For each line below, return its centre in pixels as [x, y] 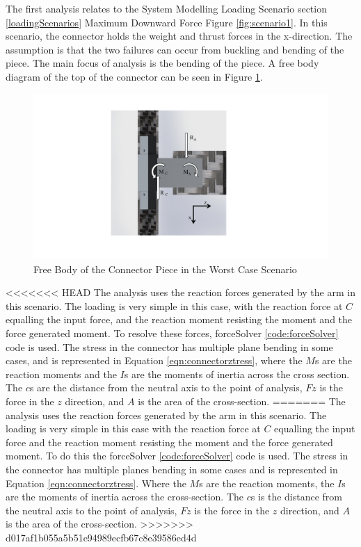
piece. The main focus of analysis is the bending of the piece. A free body [162, 63]
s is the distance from [297, 497]
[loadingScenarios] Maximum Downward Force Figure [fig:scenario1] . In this [167, 22]
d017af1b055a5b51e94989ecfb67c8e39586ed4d [101, 537]
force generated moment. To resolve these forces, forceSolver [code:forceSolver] [172, 333]
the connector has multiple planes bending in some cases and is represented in [172, 469]
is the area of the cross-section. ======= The [242, 401]
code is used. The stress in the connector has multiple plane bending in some [169, 346]
